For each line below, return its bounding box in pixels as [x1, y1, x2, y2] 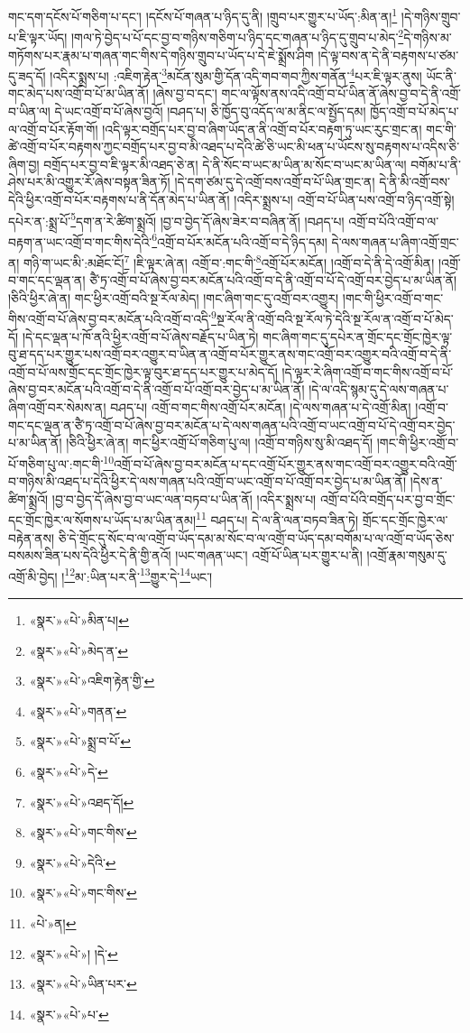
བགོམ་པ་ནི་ [410, 154, 461, 173]
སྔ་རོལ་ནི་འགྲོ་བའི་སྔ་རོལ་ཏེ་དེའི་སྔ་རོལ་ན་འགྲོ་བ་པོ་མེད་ [216, 309, 454, 328]
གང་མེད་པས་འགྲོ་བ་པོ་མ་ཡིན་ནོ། [8, 84, 149, 103]
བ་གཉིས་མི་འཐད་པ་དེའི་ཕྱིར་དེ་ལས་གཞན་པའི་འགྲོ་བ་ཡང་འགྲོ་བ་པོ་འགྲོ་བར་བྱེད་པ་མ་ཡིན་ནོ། [8, 472, 407, 491]
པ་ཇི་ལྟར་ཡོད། [8, 27, 68, 46]
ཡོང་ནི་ [426, 66, 456, 85]
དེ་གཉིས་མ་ [403, 27, 452, 46]
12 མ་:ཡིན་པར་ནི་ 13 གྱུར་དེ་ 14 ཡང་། [64, 564, 213, 586]
